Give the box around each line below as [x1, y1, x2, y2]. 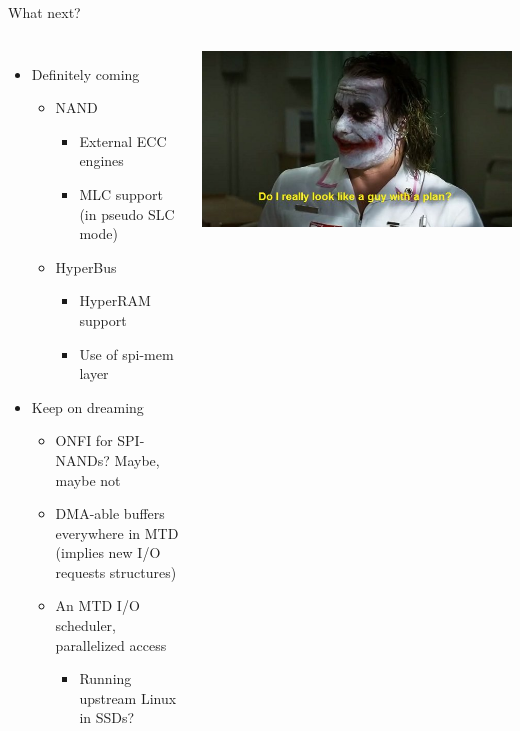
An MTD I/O [55, 595, 140, 616]
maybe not [55, 469, 121, 490]
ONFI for [55, 430, 113, 451]
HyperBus [55, 256, 117, 277]
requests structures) [55, 561, 177, 582]
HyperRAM [79, 290, 151, 311]
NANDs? [55, 449, 110, 470]
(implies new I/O [55, 542, 161, 563]
